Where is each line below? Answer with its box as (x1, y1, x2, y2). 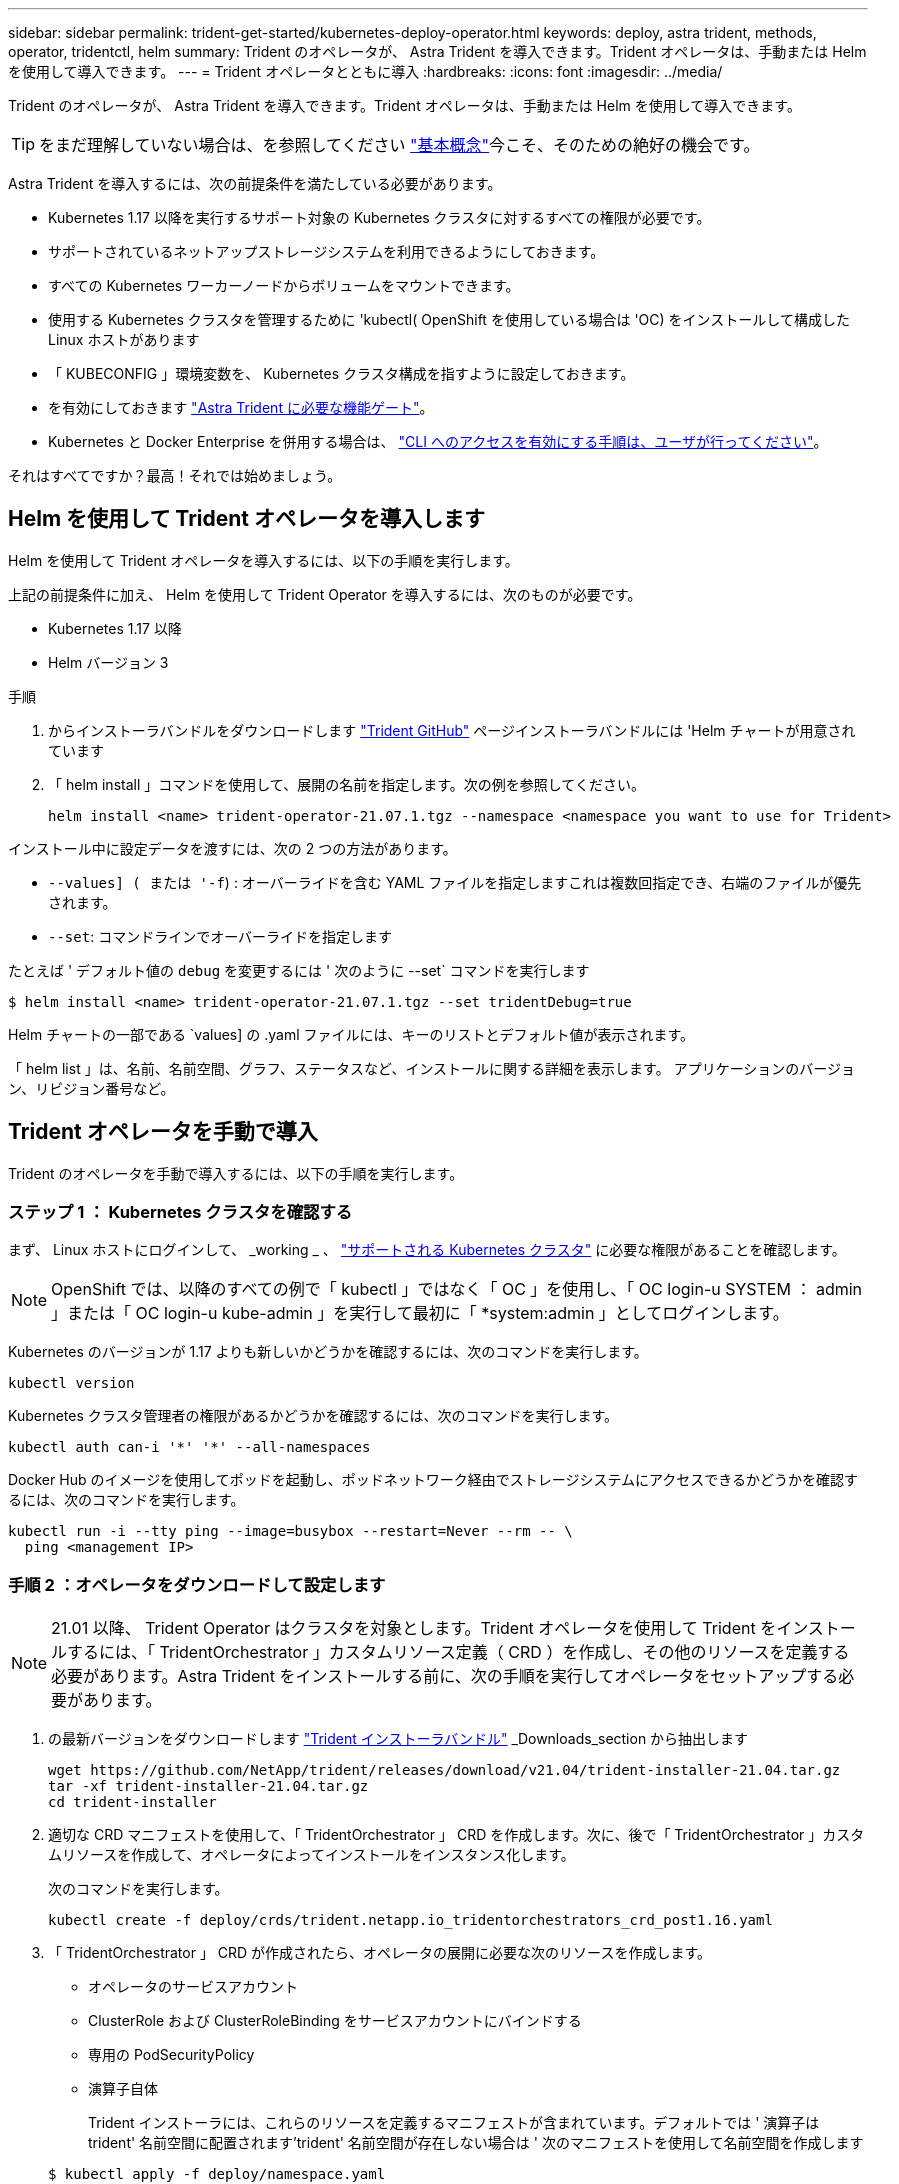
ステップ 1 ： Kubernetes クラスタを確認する (8, 1202, 353, 1223)
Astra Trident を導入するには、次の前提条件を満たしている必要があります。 (8, 175, 502, 192)
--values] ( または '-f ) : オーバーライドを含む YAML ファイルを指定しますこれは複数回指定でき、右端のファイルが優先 (48, 873, 862, 891)
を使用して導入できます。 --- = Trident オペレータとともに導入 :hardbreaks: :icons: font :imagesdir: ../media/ (8, 63, 723, 80)
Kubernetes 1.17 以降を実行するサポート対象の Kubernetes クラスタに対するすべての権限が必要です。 (48, 209, 711, 226)
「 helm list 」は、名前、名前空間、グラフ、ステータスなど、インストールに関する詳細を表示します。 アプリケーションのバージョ (8, 1059, 856, 1077)
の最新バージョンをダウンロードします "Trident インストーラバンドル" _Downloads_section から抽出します (48, 1730, 749, 1748)
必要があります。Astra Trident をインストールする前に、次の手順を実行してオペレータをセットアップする (51, 1666, 839, 1687)
